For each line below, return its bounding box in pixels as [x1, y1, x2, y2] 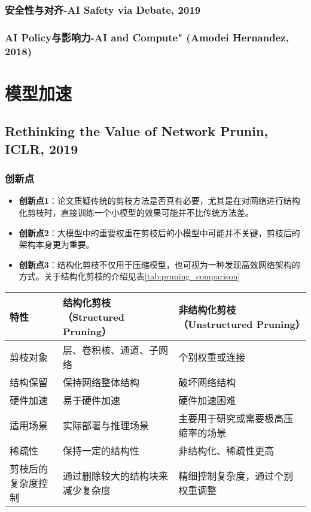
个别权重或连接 [178, 350, 246, 364]
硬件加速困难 [178, 393, 236, 407]
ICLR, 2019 [5, 139, 78, 158]
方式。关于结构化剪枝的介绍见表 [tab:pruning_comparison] [19, 270, 240, 282]
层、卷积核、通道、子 [62, 342, 158, 357]
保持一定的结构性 [62, 443, 139, 457]
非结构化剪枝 [178, 302, 236, 317]
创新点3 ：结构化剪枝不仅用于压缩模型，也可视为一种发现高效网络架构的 [19, 258, 300, 270]
